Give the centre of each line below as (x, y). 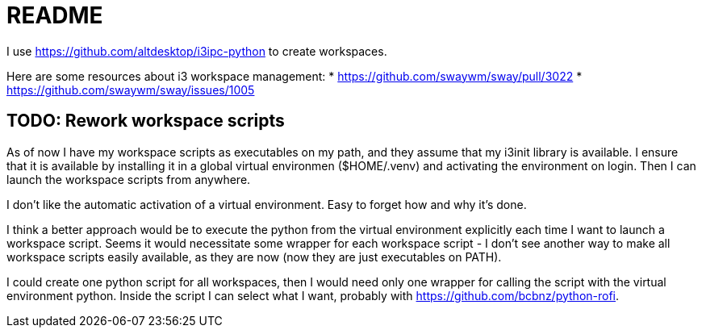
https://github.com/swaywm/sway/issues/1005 (131, 90)
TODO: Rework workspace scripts (146, 121)
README (55, 15)
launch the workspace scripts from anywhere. (129, 179)
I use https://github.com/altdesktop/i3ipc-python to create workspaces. (197, 51)
